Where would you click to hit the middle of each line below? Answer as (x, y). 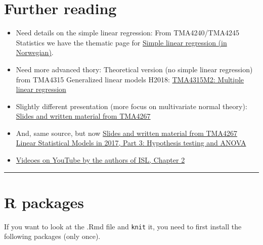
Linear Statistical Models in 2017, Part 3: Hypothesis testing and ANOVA (131, 143)
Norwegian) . (35, 52)
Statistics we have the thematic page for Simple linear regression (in (121, 42)
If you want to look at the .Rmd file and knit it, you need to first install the (123, 226)
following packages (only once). (52, 236)
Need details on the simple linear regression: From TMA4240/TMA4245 (128, 33)
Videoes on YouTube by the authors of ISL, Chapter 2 (100, 160)
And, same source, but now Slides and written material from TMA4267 (126, 133)
